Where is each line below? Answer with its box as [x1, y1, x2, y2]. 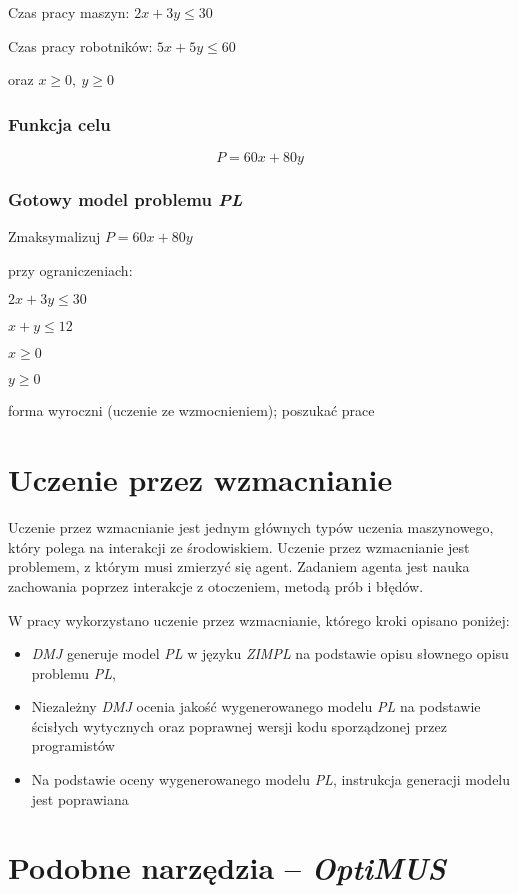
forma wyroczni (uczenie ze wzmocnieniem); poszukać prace [8, 400, 375, 421]
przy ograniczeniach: [8, 259, 133, 280]
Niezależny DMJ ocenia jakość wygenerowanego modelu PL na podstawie [31, 696, 481, 717]
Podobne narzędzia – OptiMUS [8, 847, 446, 889]
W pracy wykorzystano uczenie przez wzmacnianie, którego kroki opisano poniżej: [8, 609, 510, 630]
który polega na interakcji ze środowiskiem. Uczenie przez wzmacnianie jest [8, 536, 470, 557]
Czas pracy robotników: [8, 35, 153, 56]
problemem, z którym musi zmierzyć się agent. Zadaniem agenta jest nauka [8, 556, 470, 577]
